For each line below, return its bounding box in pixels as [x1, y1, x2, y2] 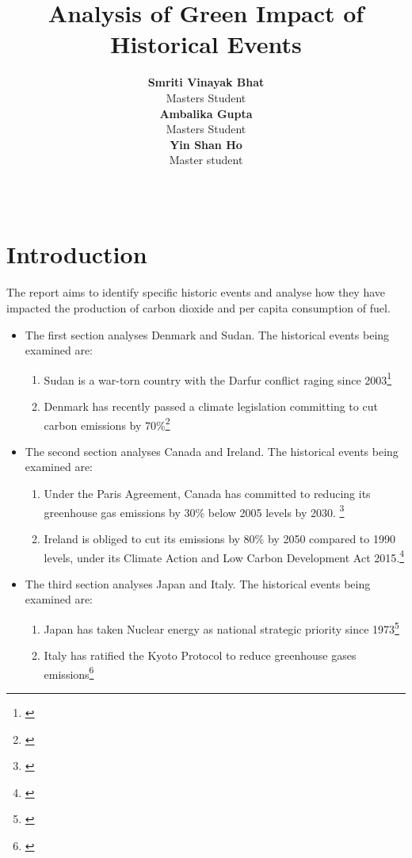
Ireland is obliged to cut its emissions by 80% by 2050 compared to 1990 [44, 530, 395, 546]
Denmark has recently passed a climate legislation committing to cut [44, 398, 378, 415]
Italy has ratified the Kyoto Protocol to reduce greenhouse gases [44, 647, 357, 664]
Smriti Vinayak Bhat [147, 74, 265, 90]
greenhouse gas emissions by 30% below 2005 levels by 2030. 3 [44, 501, 345, 520]
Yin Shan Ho [170, 136, 242, 152]
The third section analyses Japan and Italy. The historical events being [25, 575, 371, 592]
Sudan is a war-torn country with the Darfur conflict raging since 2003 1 [44, 369, 392, 388]
